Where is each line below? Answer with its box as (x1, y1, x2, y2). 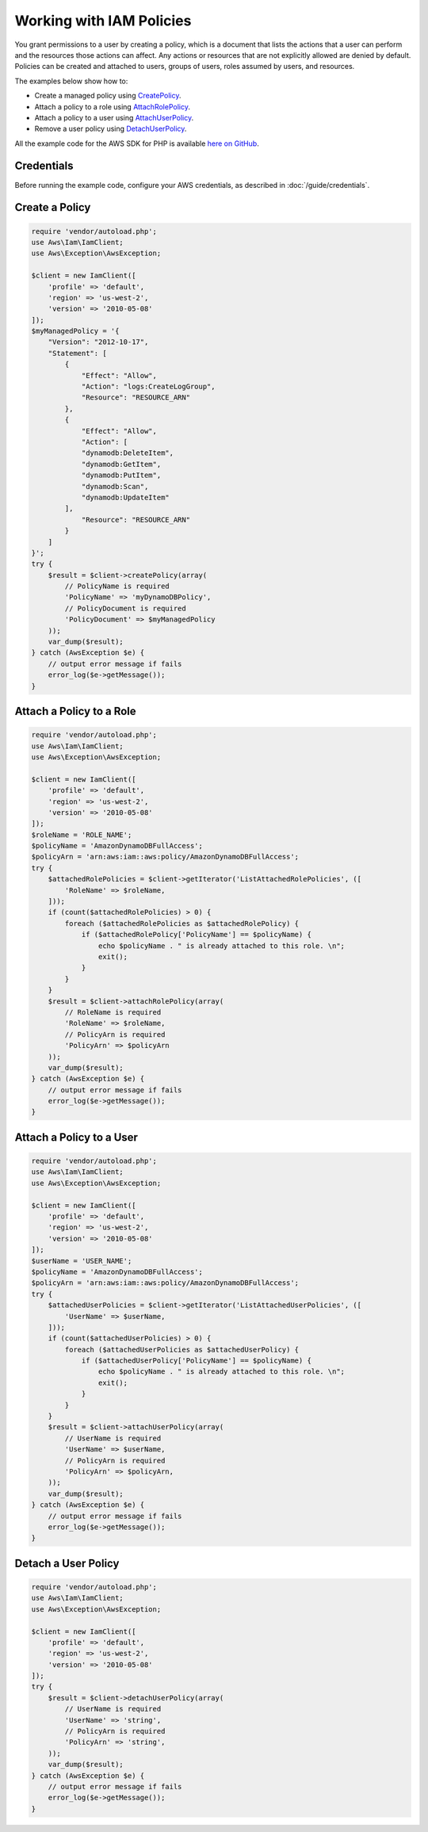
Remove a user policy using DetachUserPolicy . (34, 124, 187, 134)
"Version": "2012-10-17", (48, 338, 149, 346)
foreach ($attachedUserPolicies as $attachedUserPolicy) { (64, 1344, 300, 1354)
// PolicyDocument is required (64, 603, 186, 613)
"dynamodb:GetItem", (81, 460, 162, 469)
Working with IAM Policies (14, 12, 192, 29)
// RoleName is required (64, 1008, 162, 1016)
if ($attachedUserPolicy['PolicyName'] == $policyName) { (81, 1356, 312, 1365)
